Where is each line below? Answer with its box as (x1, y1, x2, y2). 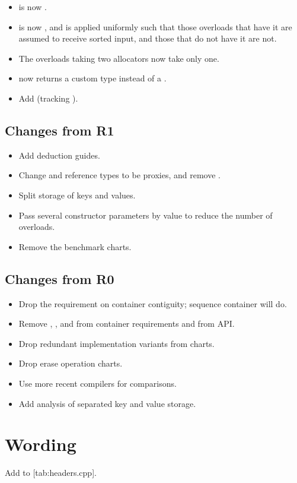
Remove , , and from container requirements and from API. (18, 317, 235, 330)
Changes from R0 (5, 269, 114, 288)
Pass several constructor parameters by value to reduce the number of (18, 209, 273, 221)
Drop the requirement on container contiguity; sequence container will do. (18, 297, 287, 310)
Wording (5, 432, 76, 456)
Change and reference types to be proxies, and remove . (18, 169, 221, 181)
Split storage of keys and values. (18, 188, 136, 201)
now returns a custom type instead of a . (18, 72, 167, 84)
